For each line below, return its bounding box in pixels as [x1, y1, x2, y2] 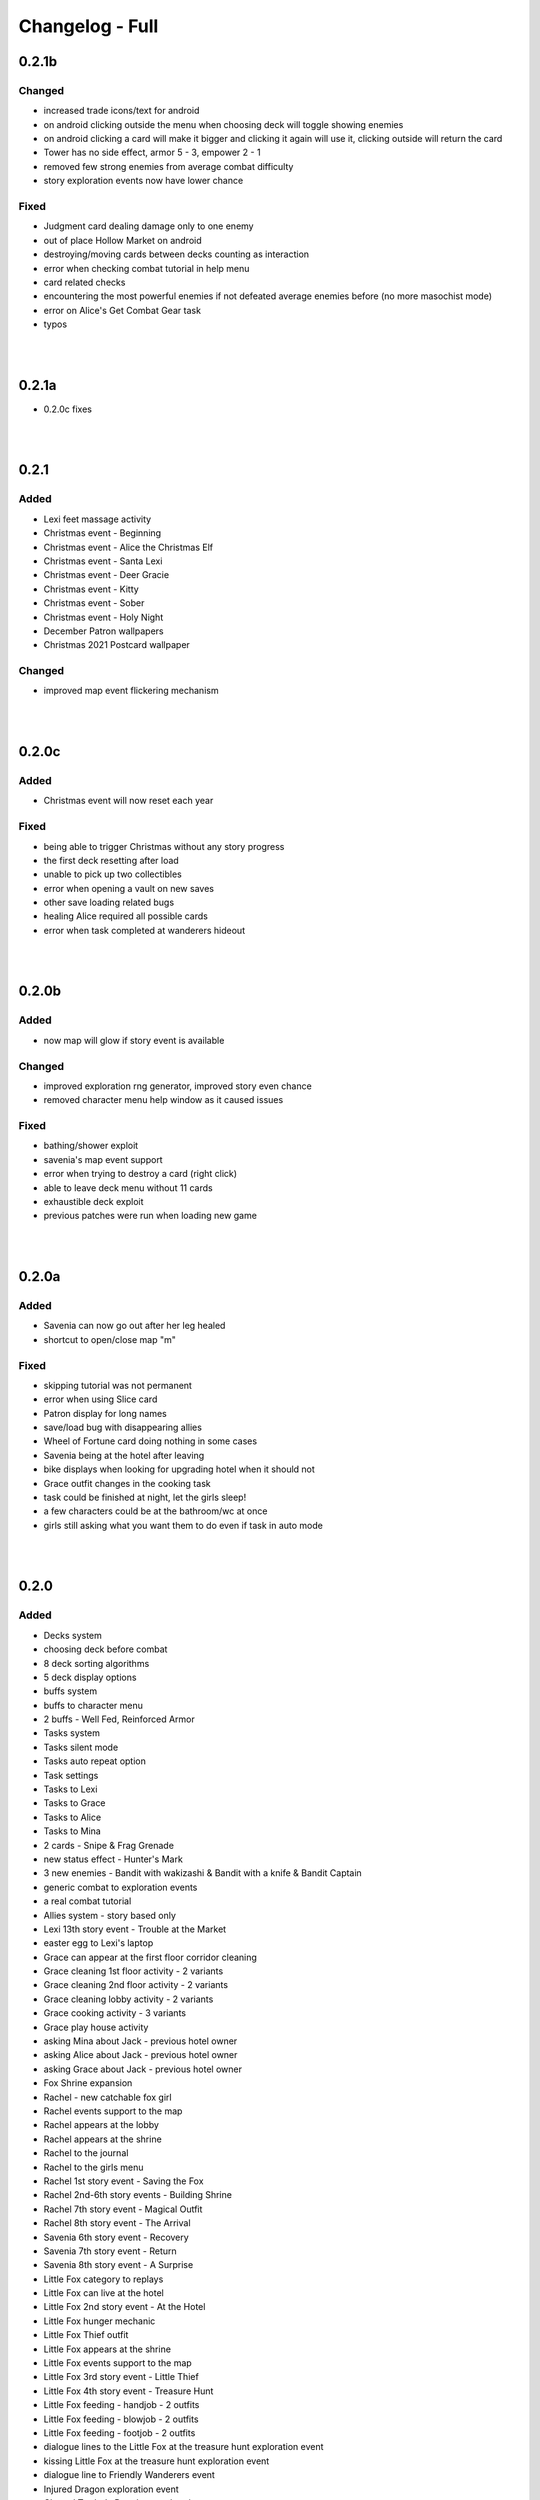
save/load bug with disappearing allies [43, 1421, 202, 1434]
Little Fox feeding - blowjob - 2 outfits [43, 2413, 199, 2425]
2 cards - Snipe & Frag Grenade [43, 1839, 175, 1851]
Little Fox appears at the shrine [43, 2343, 172, 2355]
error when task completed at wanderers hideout [43, 924, 245, 936]
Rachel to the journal [43, 2147, 129, 2159]
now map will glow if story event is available [43, 1034, 225, 1046]
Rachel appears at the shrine [43, 2133, 162, 2145]
